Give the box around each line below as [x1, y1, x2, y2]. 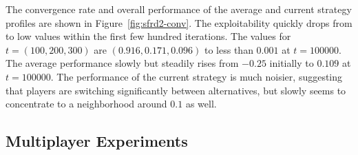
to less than [204, 42, 253, 56]
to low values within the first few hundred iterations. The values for [6, 29, 291, 43]
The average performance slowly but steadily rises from [6, 56, 239, 70]
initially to [269, 56, 314, 70]
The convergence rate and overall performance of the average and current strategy [6, 2, 352, 16]
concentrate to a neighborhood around [6, 96, 167, 111]
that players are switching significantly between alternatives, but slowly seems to [6, 83, 346, 97]
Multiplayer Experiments [6, 130, 188, 152]
